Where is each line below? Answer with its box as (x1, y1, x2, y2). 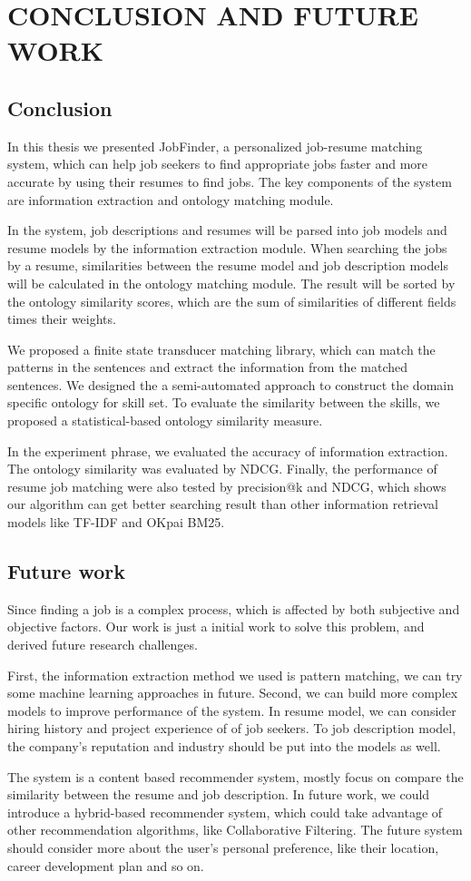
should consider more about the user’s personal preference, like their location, (7, 837, 439, 857)
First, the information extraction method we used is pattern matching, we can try (7, 665, 463, 684)
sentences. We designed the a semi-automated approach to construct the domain (7, 375, 454, 394)
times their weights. (7, 309, 116, 328)
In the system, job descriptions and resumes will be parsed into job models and (7, 220, 447, 240)
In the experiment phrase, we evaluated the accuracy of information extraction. (7, 441, 448, 460)
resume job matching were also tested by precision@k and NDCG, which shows (7, 476, 446, 495)
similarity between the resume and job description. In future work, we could (7, 785, 430, 804)
